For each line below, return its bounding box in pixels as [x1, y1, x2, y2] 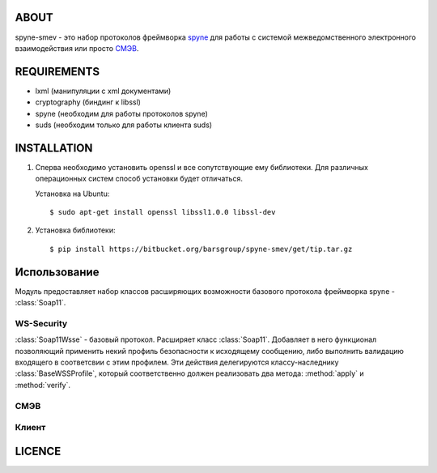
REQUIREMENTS [15, 65, 100, 79]
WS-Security [15, 317, 68, 329]
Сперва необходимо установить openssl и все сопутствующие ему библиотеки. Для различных [35, 162, 368, 172]
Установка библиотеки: [35, 225, 117, 235]
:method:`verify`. [15, 380, 70, 390]
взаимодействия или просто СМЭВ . [15, 43, 139, 53]
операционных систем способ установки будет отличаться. [35, 174, 243, 184]
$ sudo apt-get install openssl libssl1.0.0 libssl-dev [49, 207, 276, 217]
